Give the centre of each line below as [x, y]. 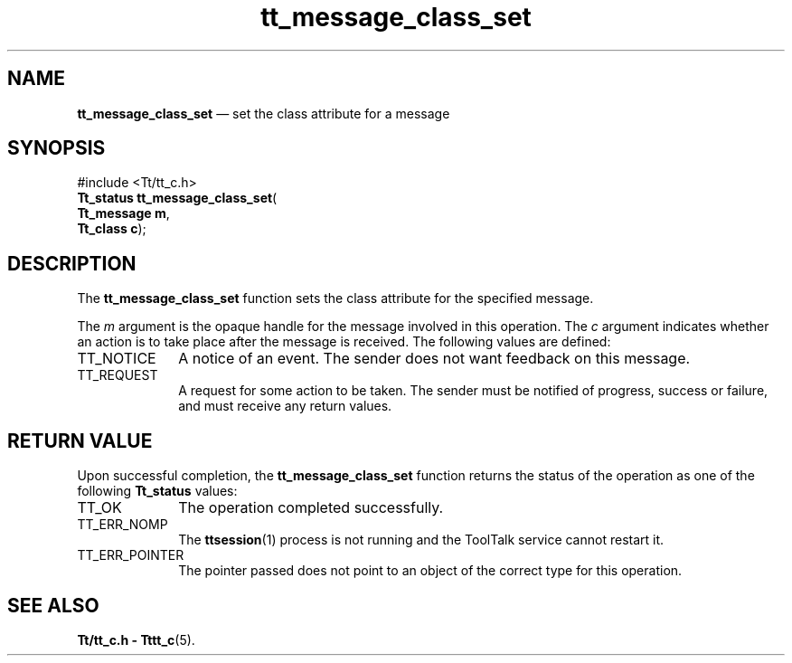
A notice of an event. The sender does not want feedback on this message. [434, 359]
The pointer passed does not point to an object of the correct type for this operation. [430, 571]
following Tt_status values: [157, 491]
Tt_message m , [123, 213]
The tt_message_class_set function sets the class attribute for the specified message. [335, 298]
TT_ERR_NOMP [123, 525]
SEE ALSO [53, 605]
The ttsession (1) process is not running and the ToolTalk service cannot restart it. [421, 540]
